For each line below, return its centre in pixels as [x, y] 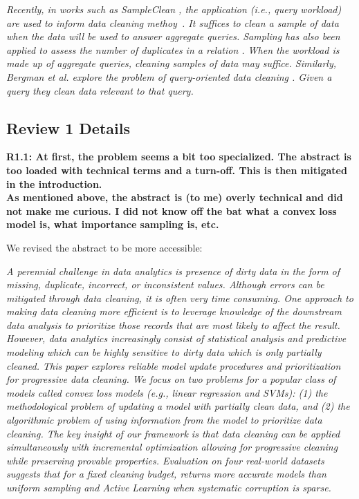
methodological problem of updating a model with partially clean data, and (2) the [178, 406]
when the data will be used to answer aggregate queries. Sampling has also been [173, 36]
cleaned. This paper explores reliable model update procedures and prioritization [174, 365]
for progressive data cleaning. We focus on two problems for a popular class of [171, 379]
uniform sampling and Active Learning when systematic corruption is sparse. [169, 488]
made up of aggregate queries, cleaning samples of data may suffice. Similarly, [172, 63]
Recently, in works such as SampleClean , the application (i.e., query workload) [174, 9]
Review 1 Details [68, 128]
